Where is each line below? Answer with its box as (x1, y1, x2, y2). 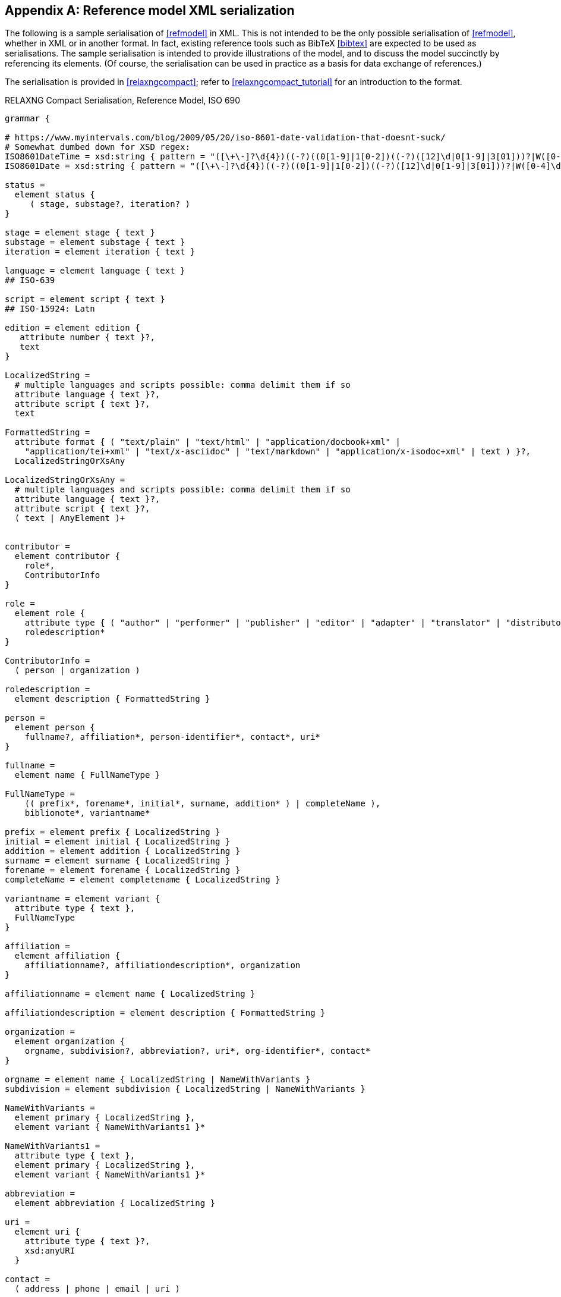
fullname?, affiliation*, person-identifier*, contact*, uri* (24, 732, 321, 742)
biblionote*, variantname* (24, 808, 150, 818)
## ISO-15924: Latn (5, 304, 95, 314)
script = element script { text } (5, 294, 165, 304)
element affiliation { (14, 951, 120, 961)
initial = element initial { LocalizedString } (5, 837, 231, 847)
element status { (14, 190, 95, 200)
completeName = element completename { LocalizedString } (5, 875, 280, 885)
